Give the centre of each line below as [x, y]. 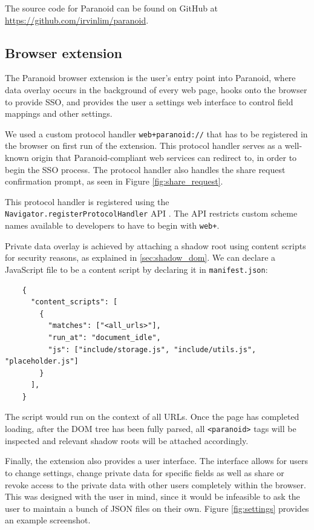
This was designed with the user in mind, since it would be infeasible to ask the [152, 496]
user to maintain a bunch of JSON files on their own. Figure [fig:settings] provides [157, 508]
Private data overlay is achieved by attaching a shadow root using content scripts [155, 245]
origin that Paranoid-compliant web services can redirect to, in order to [164, 158]
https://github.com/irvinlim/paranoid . [77, 20]
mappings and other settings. [59, 113]
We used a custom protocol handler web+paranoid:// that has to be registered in [156, 133]
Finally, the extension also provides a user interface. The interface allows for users [157, 461]
